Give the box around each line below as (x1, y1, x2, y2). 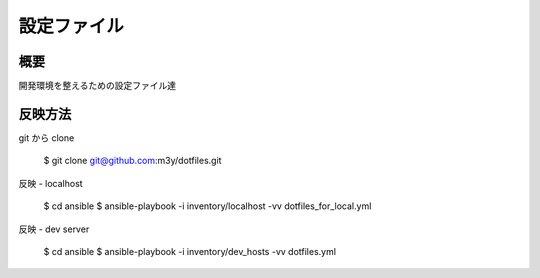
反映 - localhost (18, 177, 84, 189)
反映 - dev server (18, 223, 90, 235)
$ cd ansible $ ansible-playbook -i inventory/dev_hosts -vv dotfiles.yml (43, 245, 337, 257)
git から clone (18, 131, 75, 144)
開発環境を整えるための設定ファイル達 (18, 80, 177, 92)
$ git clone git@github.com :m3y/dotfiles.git (43, 155, 222, 167)
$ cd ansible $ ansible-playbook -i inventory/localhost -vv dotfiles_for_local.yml (43, 200, 372, 212)
